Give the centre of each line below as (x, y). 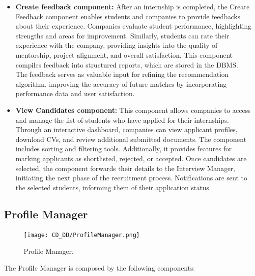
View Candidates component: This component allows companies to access (133, 110)
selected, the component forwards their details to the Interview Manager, (125, 168)
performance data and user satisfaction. (75, 93)
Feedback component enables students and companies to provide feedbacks (128, 16)
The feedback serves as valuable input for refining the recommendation (122, 74)
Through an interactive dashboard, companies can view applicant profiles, (127, 129)
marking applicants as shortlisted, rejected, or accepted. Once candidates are (131, 158)
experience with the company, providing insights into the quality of (116, 45)
